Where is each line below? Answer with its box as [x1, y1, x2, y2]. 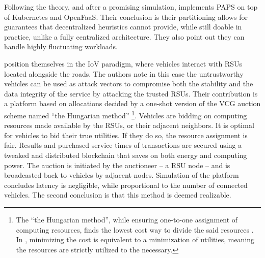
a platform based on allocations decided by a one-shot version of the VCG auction [4, 98, 261, 109]
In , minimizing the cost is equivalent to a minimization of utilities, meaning [16, 234, 255, 245]
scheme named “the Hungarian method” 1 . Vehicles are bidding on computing [4, 108, 247, 120]
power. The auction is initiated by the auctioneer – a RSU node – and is [4, 159, 230, 170]
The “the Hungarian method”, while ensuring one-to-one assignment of [16, 214, 238, 224]
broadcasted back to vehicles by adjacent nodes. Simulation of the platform [4, 170, 239, 180]
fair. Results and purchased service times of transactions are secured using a [4, 140, 242, 150]
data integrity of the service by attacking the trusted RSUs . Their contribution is [4, 88, 258, 99]
